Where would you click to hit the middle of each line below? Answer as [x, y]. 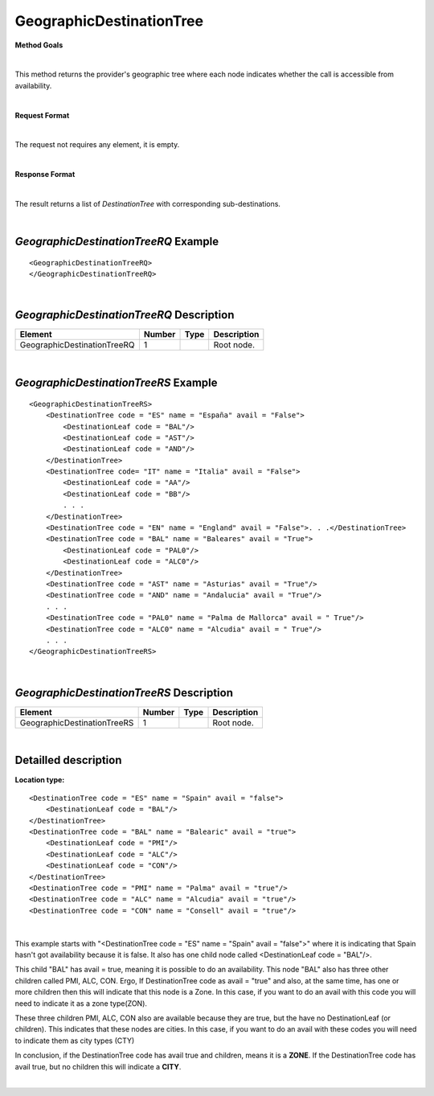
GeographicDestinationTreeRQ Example [117, 242]
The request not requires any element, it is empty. [97, 145]
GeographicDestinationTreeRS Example [116, 383]
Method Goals [39, 45]
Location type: [40, 779]
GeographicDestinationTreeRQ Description [125, 315]
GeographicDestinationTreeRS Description [124, 693]
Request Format [42, 115]
